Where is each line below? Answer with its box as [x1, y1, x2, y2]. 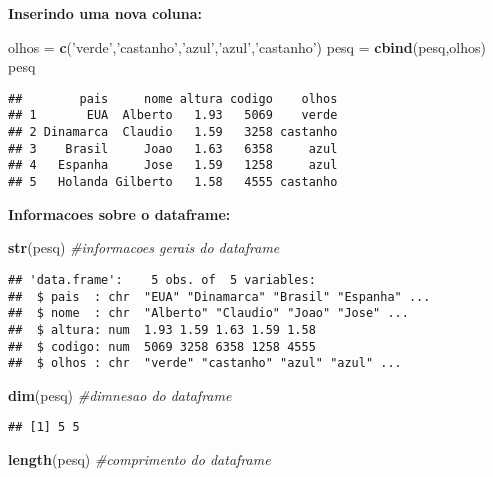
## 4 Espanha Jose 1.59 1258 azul [8, 158, 338, 173]
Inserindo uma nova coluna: [8, 3, 202, 23]
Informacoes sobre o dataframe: [8, 203, 231, 224]
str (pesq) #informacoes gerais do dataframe [8, 237, 280, 258]
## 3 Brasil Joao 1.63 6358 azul [8, 141, 338, 156]
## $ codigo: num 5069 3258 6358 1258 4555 [8, 339, 316, 354]
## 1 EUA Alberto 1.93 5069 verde [8, 108, 338, 123]
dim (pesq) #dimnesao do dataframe [8, 384, 232, 405]
